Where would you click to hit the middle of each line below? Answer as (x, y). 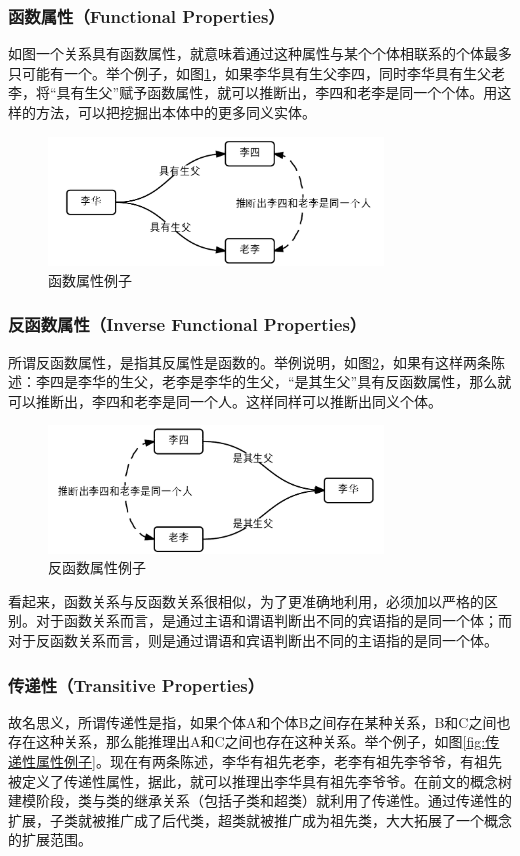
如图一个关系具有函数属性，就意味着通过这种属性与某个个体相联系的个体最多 (260, 53)
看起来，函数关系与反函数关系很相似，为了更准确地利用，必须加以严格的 (246, 600)
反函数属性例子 (97, 567)
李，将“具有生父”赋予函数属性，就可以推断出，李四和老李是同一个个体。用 (253, 92)
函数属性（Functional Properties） (146, 15)
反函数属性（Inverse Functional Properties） (187, 324)
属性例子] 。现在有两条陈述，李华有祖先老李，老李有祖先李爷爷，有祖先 (268, 761)
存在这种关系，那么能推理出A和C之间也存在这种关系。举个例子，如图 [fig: (247, 741)
